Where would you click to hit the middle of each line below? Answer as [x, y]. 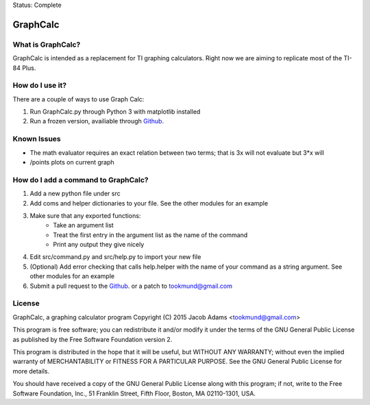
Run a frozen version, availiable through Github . [97, 121]
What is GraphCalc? [47, 45]
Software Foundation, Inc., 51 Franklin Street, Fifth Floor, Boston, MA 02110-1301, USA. [134, 393]
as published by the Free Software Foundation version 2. [92, 339]
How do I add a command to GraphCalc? [81, 180]
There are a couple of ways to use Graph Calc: [78, 99]
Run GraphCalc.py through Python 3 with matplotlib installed [115, 112]
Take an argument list [84, 225]
